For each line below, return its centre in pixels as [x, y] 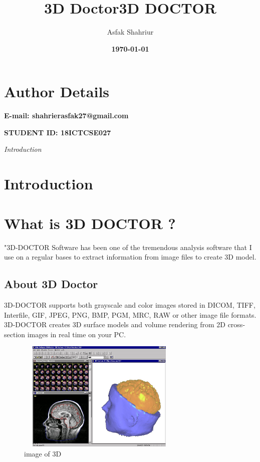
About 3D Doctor [51, 284]
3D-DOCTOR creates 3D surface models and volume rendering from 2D [115, 324]
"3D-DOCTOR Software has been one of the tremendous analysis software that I [128, 247]
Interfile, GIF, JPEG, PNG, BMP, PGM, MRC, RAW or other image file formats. [130, 314]
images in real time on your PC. [77, 334]
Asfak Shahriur [130, 32]
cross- [236, 324]
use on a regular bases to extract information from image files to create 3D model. [130, 257]
